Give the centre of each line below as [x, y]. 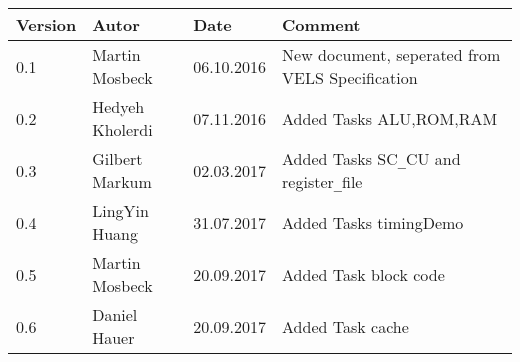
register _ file [322, 181]
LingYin [120, 210]
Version [46, 24]
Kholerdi [122, 129]
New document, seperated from [391, 54]
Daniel [115, 314]
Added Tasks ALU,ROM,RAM [390, 118]
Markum [122, 181]
